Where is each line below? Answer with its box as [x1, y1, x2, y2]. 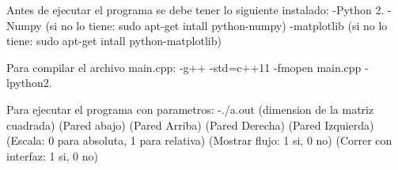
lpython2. [6, 74, 52, 91]
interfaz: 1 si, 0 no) [6, 147, 99, 164]
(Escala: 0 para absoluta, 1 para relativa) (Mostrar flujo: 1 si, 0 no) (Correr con [6, 132, 392, 149]
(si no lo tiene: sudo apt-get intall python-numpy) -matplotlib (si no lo [45, 17, 388, 33]
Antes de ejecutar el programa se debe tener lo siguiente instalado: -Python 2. [6, 2, 385, 17]
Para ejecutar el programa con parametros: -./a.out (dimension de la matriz [6, 100, 374, 117]
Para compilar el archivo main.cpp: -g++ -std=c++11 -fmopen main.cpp [6, 59, 362, 75]
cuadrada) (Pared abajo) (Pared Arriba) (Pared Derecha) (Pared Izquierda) [6, 116, 374, 133]
